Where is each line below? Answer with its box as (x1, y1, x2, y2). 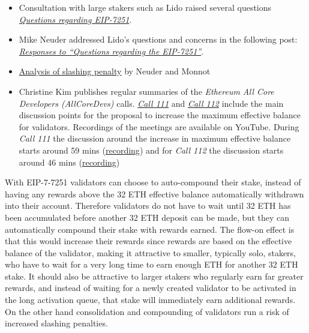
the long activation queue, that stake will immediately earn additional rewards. (5, 293, 296, 306)
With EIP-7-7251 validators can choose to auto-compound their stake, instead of (5, 176, 301, 188)
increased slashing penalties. (5, 317, 108, 329)
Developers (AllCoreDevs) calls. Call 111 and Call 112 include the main (19, 97, 284, 109)
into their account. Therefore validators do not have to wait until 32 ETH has (5, 199, 291, 212)
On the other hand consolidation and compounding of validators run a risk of (5, 305, 289, 317)
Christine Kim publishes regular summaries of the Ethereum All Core (19, 85, 274, 97)
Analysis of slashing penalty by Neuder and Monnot (19, 65, 211, 77)
